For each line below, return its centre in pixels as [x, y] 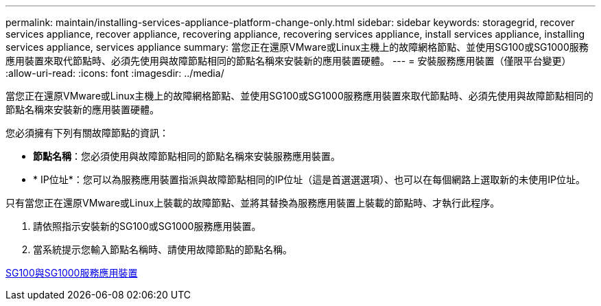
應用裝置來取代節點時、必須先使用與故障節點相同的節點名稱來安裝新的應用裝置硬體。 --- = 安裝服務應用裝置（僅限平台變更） [288, 61]
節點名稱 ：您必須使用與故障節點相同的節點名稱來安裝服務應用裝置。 [187, 156]
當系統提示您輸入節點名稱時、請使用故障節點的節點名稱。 [163, 249]
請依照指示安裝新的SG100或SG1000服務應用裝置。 [147, 226]
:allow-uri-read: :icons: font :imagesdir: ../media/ [115, 73]
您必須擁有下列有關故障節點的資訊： [87, 133]
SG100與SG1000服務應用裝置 [72, 273]
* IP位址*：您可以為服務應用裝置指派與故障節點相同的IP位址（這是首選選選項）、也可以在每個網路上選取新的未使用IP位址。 [309, 179]
